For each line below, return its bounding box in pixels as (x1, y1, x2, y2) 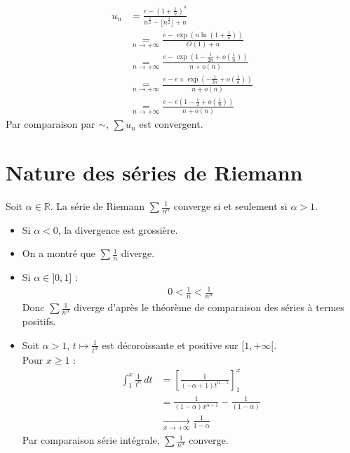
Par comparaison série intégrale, (22, 433, 160, 447)
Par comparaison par (6, 117, 95, 131)
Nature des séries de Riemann (6, 158, 303, 187)
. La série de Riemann (50, 199, 145, 213)
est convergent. (139, 117, 203, 131)
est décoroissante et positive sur (102, 337, 238, 352)
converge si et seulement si (173, 199, 288, 213)
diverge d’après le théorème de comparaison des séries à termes (74, 300, 344, 315)
